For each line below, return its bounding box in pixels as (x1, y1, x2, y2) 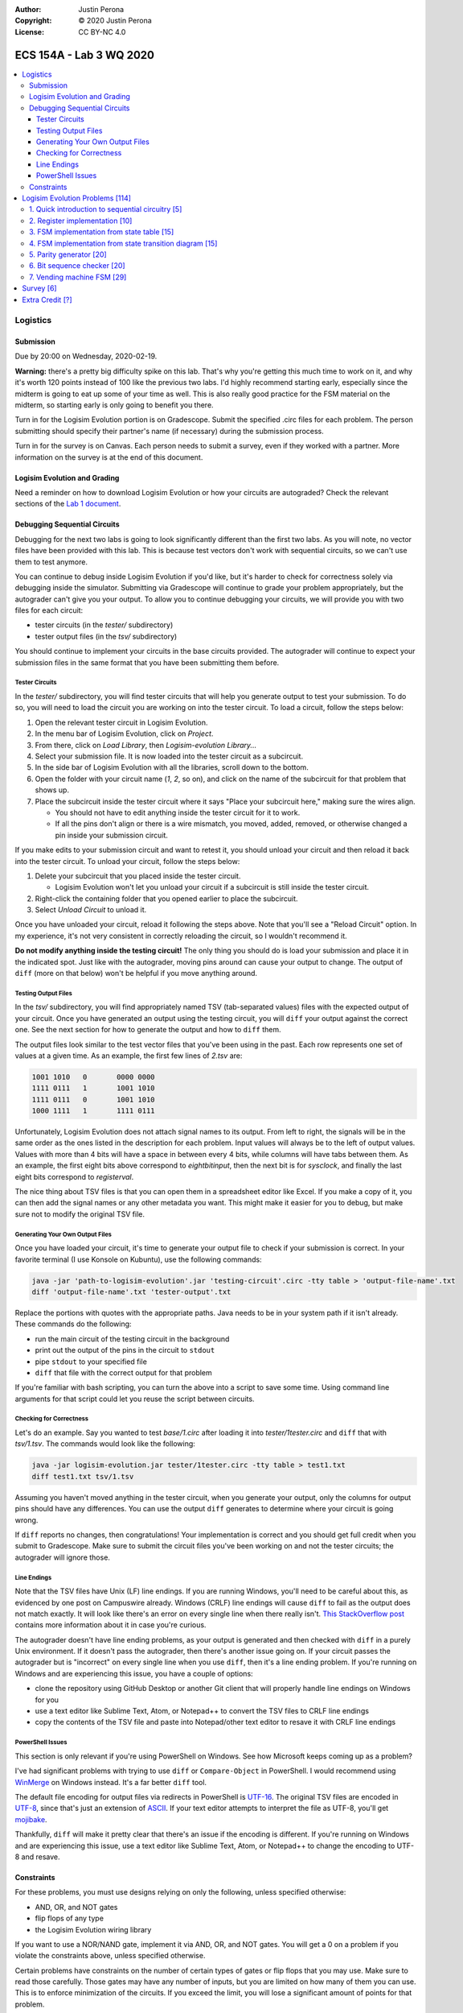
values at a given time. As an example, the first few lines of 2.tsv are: (14, 1051, 243, 1060)
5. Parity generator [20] (29, 250, 108, 259)
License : (14, 27, 44, 36)
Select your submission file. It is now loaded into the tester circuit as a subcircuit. (35, 751, 304, 761)
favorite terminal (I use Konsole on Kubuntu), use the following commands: (14, 1255, 262, 1264)
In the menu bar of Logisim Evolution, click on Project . (35, 729, 214, 738)
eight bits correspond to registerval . (14, 1172, 134, 1181)
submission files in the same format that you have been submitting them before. (14, 657, 280, 668)
